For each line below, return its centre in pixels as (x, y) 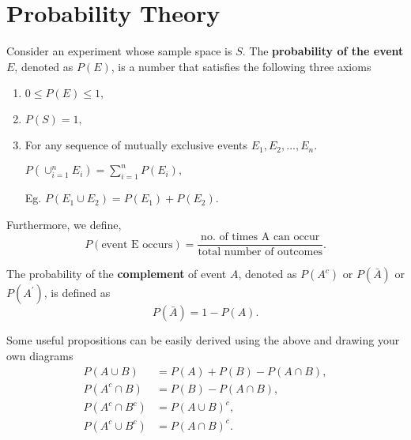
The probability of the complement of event (117, 274)
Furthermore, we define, (64, 224)
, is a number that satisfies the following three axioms (241, 66)
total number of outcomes (260, 252)
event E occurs (137, 244)
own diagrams (40, 356)
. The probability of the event (323, 51)
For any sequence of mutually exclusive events (136, 145)
